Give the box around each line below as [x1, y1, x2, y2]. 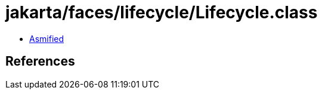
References [5, 54, 75, 69]
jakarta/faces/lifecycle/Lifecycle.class [5, 2, 318, 22]
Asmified [29, 33, 64, 44]
